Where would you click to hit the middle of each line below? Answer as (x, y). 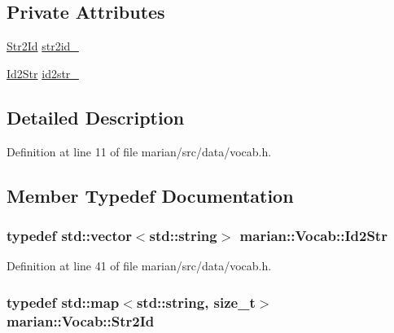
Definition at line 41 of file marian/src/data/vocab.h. (139, 266)
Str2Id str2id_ (43, 46)
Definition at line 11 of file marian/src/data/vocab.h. (139, 151)
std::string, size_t (196, 302)
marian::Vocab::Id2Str (313, 235)
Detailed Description (96, 117)
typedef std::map (63, 302)
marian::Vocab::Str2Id (81, 320)
